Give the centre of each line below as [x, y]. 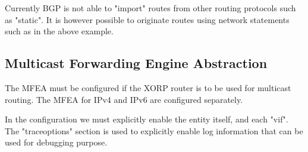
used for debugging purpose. [56, 142]
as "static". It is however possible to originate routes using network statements [147, 19]
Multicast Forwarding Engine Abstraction [136, 63]
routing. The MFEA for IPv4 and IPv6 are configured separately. [124, 99]
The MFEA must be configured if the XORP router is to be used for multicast [148, 87]
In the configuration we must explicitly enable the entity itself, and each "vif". [147, 119]
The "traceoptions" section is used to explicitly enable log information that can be [154, 130]
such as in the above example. [59, 31]
